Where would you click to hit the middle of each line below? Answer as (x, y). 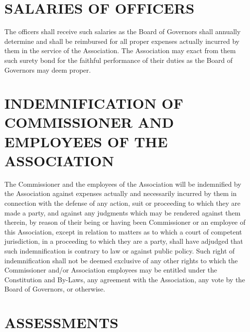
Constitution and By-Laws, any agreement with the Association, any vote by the (125, 279)
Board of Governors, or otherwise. (55, 289)
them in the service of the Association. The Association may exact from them (120, 50)
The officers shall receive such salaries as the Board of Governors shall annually (123, 31)
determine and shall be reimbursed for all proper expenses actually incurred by (122, 41)
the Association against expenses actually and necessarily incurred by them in (121, 193)
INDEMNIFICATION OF (94, 103)
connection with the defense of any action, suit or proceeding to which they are (123, 203)
